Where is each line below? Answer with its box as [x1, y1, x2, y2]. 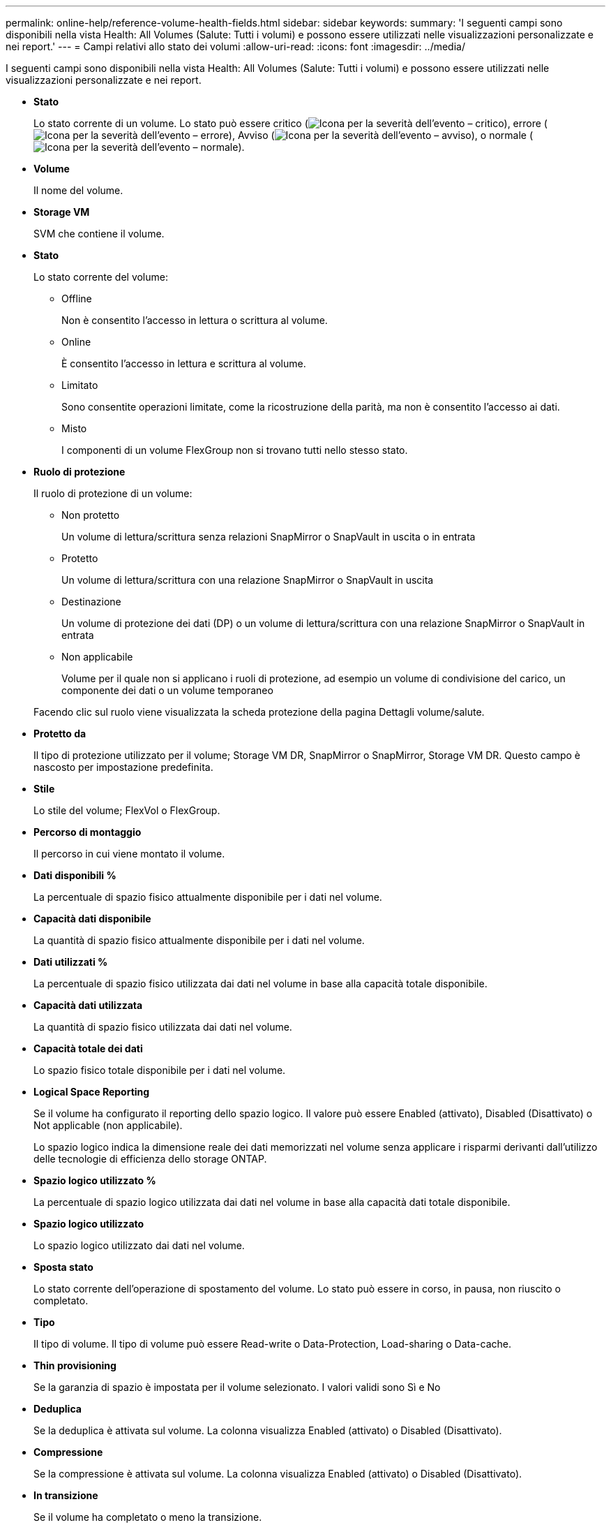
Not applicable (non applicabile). [33, 1119, 183, 1131]
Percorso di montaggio [33, 826, 142, 838]
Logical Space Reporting [33, 1086, 150, 1098]
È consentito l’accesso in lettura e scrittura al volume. [61, 358, 306, 369]
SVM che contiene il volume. [33, 228, 165, 240]
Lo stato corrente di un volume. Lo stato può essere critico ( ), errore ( [33, 117, 548, 129]
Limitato [61, 379, 98, 391]
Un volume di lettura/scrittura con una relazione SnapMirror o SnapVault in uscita [61, 574, 434, 586]
